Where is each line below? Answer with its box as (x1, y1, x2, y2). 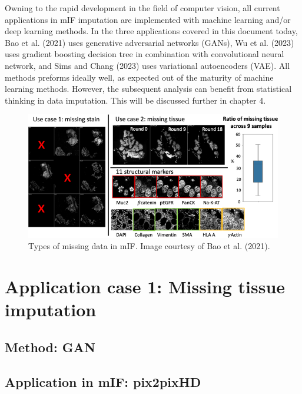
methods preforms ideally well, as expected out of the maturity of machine (5, 71, 274, 83)
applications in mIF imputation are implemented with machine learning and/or (5, 13, 291, 25)
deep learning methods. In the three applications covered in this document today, (5, 25, 298, 37)
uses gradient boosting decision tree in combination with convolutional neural (5, 48, 284, 60)
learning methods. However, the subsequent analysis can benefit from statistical (5, 82, 292, 95)
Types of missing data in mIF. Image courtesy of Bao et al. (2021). (28, 240, 270, 252)
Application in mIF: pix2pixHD (5, 372, 201, 390)
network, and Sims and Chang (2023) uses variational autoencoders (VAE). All (5, 59, 290, 71)
